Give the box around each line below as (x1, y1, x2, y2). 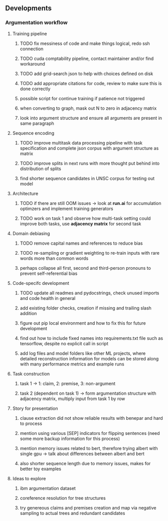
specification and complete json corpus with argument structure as (20, 145, 159, 151)
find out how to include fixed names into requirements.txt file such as (20, 335, 163, 341)
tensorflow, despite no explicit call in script (20, 340, 109, 346)
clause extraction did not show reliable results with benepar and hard (20, 415, 163, 421)
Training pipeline (12, 30, 47, 37)
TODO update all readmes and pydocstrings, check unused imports (20, 289, 159, 296)
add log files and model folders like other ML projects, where (20, 350, 146, 356)
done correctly (20, 86, 51, 92)
